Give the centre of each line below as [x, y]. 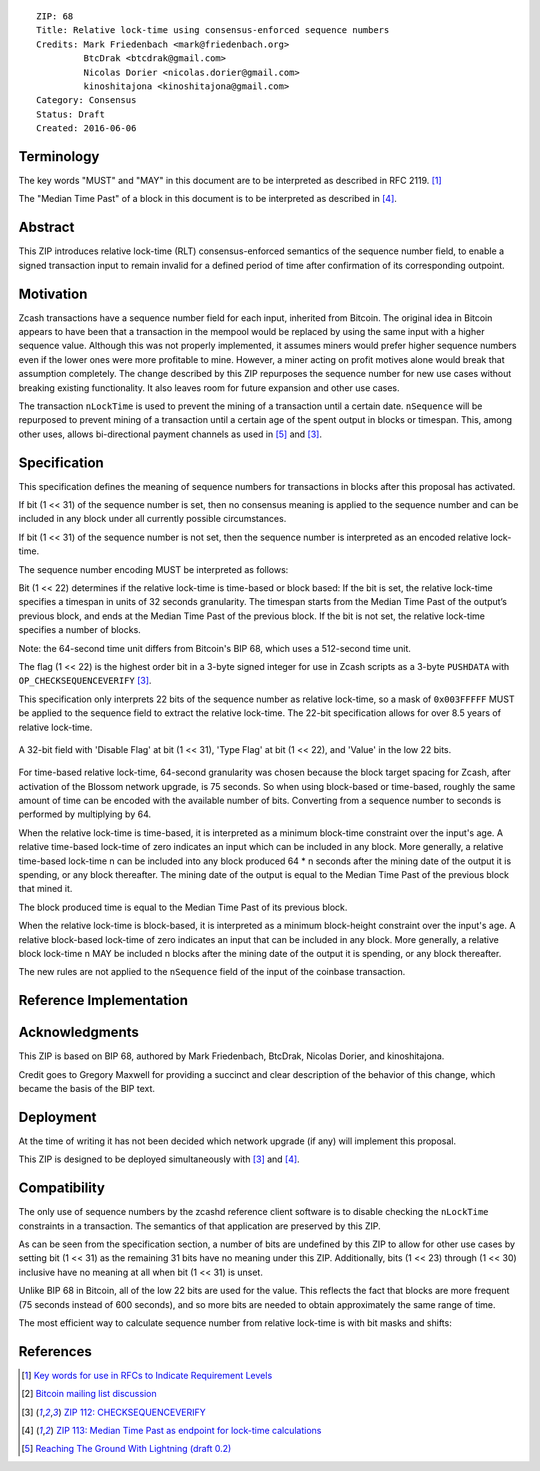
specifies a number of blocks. [80, 630]
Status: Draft [70, 114]
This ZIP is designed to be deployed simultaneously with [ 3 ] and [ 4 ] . [159, 1159]
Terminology [59, 156]
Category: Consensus [86, 100]
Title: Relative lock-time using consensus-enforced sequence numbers [213, 30]
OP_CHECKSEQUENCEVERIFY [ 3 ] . [85, 681]
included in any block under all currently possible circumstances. [152, 519]
